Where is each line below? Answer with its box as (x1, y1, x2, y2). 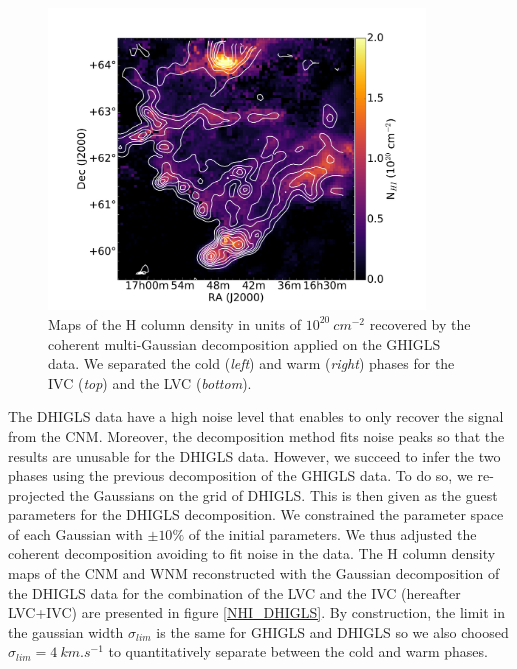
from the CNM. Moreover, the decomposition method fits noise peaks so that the (8, 425, 505, 446)
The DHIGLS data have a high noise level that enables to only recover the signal (8, 406, 504, 427)
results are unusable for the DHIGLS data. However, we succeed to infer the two (8, 445, 501, 466)
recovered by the (369, 313, 471, 334)
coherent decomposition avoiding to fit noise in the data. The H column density (8, 543, 496, 564)
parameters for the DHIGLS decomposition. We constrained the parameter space (8, 504, 504, 525)
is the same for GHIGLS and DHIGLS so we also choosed (156, 621, 509, 642)
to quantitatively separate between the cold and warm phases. (108, 641, 488, 662)
